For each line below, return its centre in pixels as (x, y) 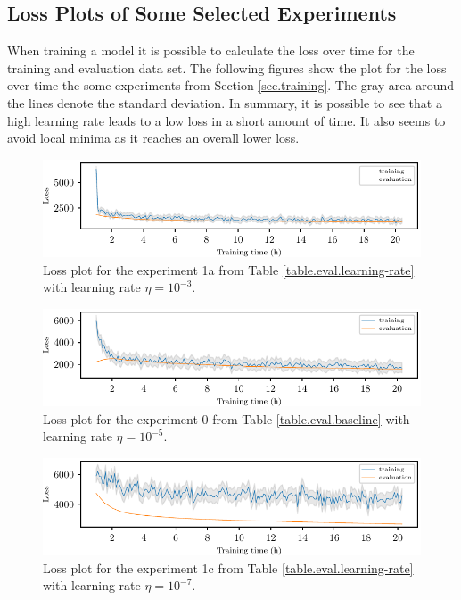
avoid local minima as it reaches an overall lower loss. (153, 138)
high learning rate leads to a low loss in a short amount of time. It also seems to (226, 120)
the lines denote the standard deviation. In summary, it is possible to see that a (225, 102)
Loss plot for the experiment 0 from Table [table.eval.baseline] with (226, 418)
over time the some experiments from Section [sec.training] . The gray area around (230, 85)
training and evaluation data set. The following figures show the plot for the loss (227, 67)
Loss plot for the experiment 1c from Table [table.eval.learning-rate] (228, 567)
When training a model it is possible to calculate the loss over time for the (211, 50)
